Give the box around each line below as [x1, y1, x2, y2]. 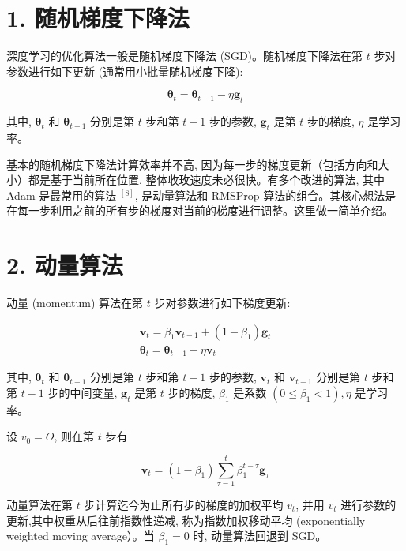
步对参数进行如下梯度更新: [154, 294, 291, 310]
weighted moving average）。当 [6, 527, 155, 544]
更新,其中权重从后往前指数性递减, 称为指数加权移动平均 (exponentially [6, 512, 366, 528]
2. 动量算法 [6, 249, 123, 281]
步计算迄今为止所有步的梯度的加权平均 [84, 497, 284, 513]
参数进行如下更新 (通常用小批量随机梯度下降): [6, 62, 243, 79]
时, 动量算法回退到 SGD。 [193, 527, 327, 544]
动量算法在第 [6, 497, 73, 513]
